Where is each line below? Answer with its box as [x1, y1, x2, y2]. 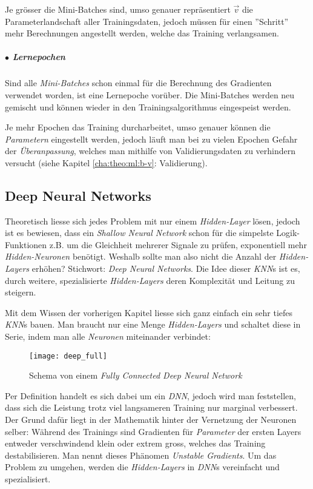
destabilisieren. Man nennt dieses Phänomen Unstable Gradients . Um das [5, 448, 277, 461]
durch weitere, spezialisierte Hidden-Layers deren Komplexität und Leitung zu [5, 274, 295, 286]
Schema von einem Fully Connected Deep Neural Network [29, 369, 242, 382]
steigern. [5, 286, 36, 298]
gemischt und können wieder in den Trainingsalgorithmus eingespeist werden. [5, 100, 291, 113]
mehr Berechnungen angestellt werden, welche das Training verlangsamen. [5, 27, 279, 39]
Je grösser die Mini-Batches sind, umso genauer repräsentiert [5, 3, 231, 15]
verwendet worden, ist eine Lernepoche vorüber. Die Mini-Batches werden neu [5, 88, 295, 101]
